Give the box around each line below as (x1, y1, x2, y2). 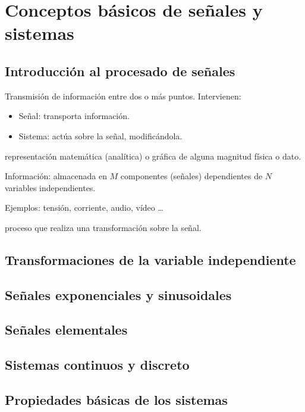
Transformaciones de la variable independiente (5, 250, 296, 269)
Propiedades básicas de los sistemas (5, 391, 228, 409)
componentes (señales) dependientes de (120, 170, 263, 182)
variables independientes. (5, 181, 96, 193)
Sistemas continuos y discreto (5, 355, 190, 374)
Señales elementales (5, 320, 128, 339)
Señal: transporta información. (18, 110, 130, 122)
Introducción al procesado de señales (5, 61, 235, 80)
